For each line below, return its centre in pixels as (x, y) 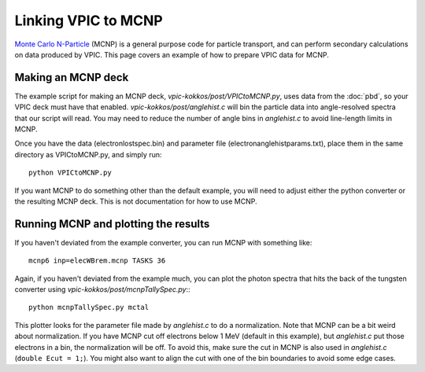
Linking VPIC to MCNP (89, 20)
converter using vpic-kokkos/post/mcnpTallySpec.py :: (102, 289)
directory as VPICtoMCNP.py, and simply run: (88, 154)
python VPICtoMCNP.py (70, 173)
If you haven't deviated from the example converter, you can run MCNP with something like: (163, 242)
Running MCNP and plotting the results (112, 224)
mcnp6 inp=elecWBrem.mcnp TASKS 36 (97, 261)
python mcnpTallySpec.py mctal (89, 308)
